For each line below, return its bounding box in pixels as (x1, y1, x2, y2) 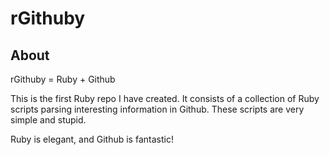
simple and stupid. (10, 114, 87, 126)
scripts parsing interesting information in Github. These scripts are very (10, 103, 305, 115)
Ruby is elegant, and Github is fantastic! (10, 133, 174, 145)
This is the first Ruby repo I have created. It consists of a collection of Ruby (10, 93, 320, 104)
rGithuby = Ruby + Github (10, 73, 116, 85)
